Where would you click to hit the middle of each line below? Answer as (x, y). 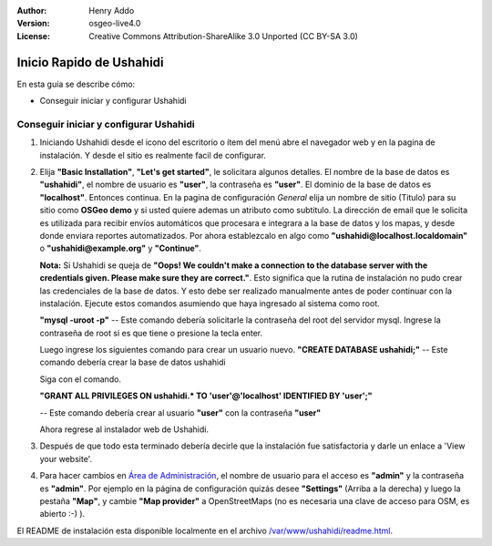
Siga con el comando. (81, 379)
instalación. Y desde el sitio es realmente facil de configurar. (153, 155)
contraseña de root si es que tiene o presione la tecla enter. (151, 333)
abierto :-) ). (62, 514)
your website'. (66, 458)
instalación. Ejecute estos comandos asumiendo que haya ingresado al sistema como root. (210, 303)
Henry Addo (112, 10)
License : (33, 36)
